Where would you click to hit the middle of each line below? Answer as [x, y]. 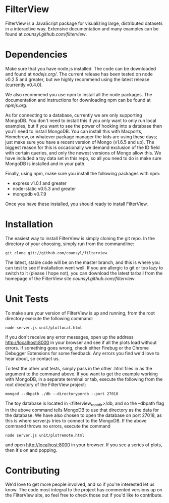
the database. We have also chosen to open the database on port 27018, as [84, 415]
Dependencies [36, 55]
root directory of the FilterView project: [46, 384]
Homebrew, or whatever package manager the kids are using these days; [81, 137]
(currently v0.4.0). [24, 85]
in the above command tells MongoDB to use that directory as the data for [82, 410]
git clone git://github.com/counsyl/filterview [56, 253]
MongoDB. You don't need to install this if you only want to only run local [81, 121]
